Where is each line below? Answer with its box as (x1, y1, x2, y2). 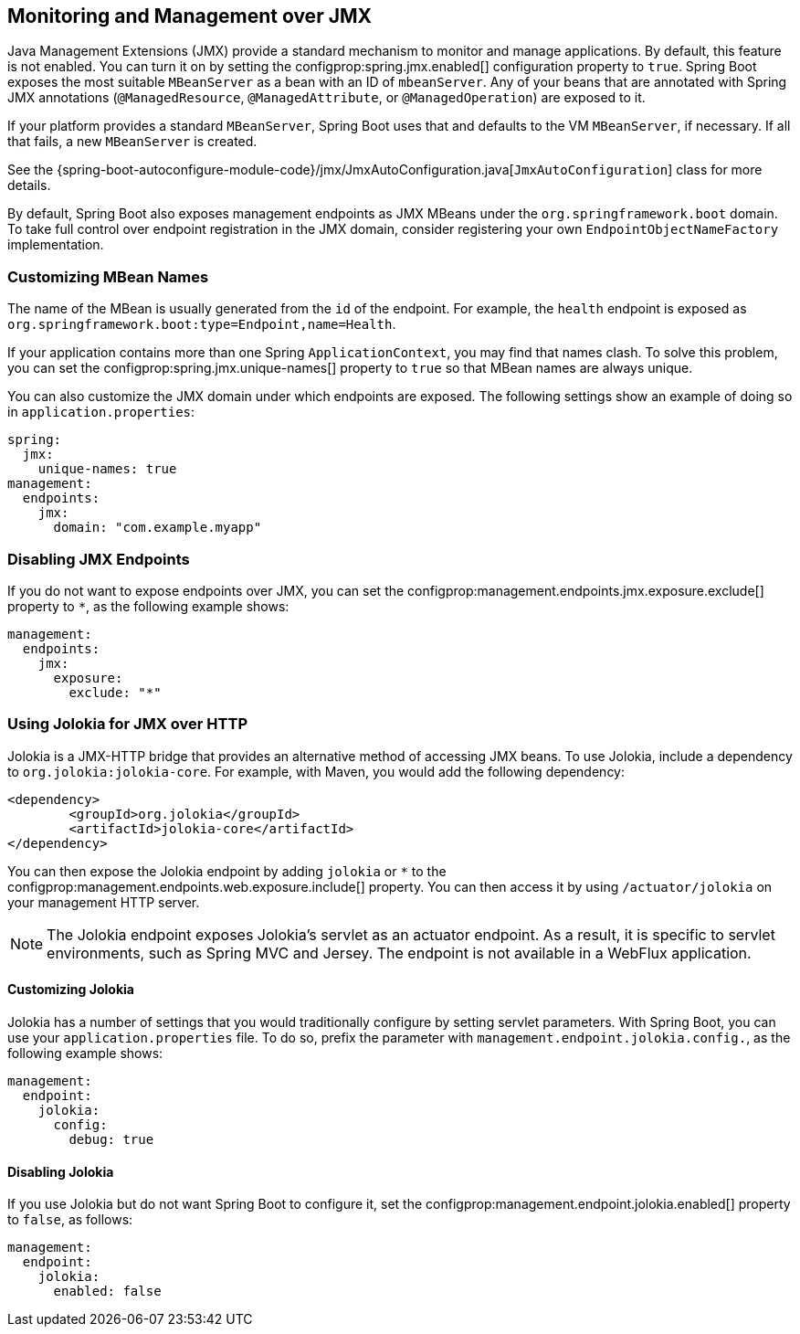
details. (7, 177, 51, 194)
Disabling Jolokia (7, 1163, 114, 1180)
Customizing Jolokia (7, 981, 134, 998)
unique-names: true (37, 461, 177, 477)
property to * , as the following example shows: (7, 598, 289, 614)
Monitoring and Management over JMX (7, 5, 372, 27)
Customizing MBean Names (7, 267, 209, 286)
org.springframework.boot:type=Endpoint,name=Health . (7, 316, 396, 333)
